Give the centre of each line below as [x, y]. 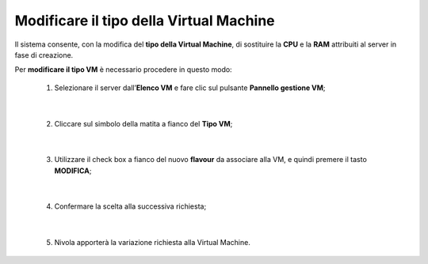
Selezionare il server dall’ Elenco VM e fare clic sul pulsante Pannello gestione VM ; [190, 88]
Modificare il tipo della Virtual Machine [145, 21]
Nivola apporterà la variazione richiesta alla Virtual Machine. [153, 243]
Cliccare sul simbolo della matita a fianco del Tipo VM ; [143, 123]
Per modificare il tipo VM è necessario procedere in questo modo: [124, 70]
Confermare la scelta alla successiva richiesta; [130, 206]
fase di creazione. [44, 55]
